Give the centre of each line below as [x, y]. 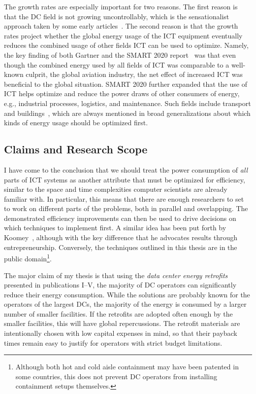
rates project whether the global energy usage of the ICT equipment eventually [123, 35]
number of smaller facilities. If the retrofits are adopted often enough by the [118, 313]
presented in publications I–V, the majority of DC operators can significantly [120, 285]
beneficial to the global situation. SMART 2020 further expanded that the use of [126, 84]
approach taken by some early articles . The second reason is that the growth [121, 26]
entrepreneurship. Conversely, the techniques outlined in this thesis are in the [121, 247]
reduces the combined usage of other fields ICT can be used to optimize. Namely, [126, 45]
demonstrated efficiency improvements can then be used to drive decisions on [120, 218]
